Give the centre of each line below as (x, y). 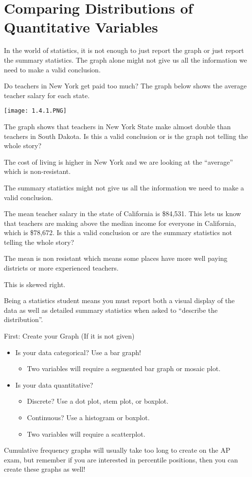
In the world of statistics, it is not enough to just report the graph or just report (124, 50)
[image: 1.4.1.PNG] (35, 111)
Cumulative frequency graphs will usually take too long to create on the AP (117, 450)
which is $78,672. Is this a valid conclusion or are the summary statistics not (118, 232)
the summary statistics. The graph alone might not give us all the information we (126, 60)
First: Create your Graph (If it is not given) (69, 336)
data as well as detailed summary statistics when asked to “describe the (111, 310)
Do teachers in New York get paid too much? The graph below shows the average (126, 86)
